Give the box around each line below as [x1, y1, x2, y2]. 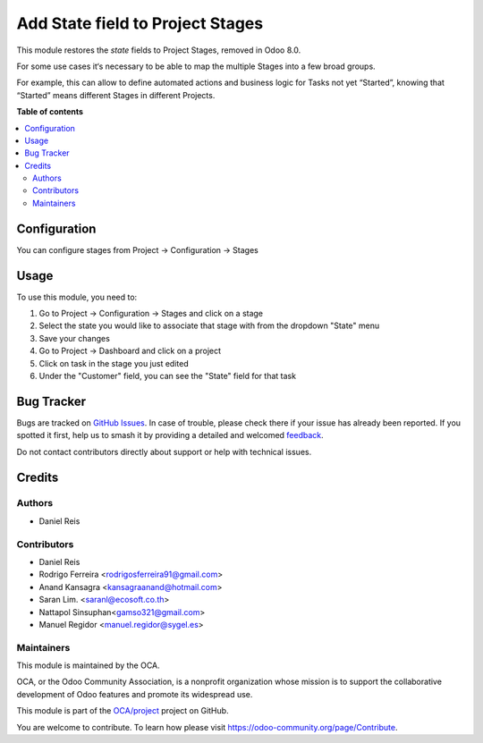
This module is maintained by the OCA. [16, 660, 160, 671]
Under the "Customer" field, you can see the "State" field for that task [38, 371, 297, 381]
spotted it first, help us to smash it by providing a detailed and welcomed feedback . [16, 430, 324, 441]
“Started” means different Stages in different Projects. [16, 89, 216, 100]
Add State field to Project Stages [16, 13, 264, 33]
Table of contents [16, 106, 84, 117]
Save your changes [38, 333, 111, 343]
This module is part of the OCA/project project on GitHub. [16, 705, 229, 716]
